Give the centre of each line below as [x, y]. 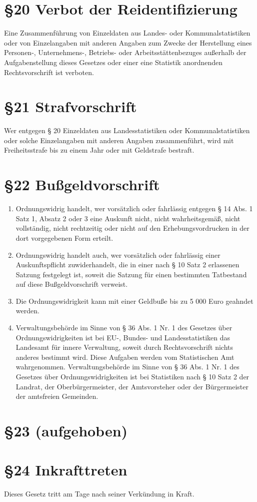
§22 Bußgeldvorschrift [82, 184]
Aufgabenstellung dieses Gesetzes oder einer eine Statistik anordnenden [113, 62]
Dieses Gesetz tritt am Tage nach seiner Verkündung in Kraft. [99, 494]
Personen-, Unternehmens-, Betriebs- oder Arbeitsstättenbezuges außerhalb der [125, 52]
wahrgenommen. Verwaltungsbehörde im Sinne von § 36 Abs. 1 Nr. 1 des [127, 367]
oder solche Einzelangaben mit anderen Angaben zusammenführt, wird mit [119, 140]
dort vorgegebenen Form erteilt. [64, 237]
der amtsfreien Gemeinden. [57, 396]
